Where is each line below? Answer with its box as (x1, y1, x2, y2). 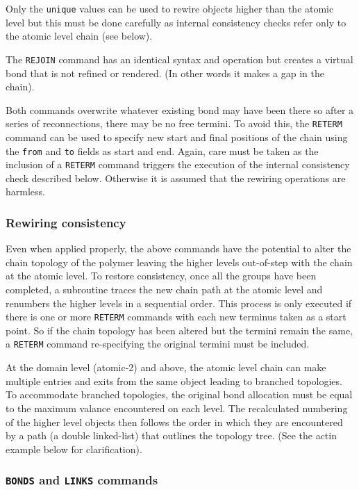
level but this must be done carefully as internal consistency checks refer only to (6, 15, 347, 29)
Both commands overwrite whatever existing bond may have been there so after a (6, 102, 354, 117)
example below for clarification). (6, 441, 142, 456)
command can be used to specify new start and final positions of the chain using (6, 129, 348, 144)
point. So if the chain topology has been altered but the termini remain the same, (6, 322, 353, 337)
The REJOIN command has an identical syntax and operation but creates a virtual (6, 51, 353, 66)
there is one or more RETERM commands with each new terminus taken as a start (6, 309, 347, 324)
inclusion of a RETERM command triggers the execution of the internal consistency (6, 157, 350, 172)
